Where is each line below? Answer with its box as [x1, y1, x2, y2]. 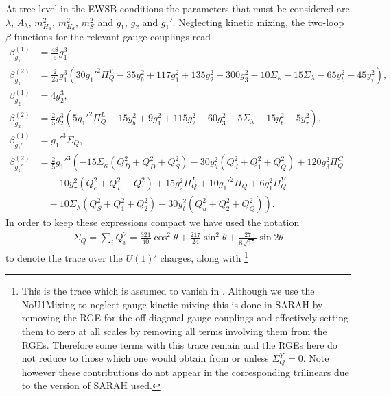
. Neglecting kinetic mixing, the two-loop [172, 14, 344, 29]
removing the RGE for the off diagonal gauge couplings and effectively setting [21, 310, 349, 325]
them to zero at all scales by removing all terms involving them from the [21, 323, 327, 338]
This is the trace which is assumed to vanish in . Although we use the [21, 284, 315, 298]
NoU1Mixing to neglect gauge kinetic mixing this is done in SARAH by [21, 297, 323, 311]
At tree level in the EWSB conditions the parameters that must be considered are [5, 1, 350, 15]
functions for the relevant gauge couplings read [14, 29, 211, 44]
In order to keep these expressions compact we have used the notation [5, 215, 300, 230]
